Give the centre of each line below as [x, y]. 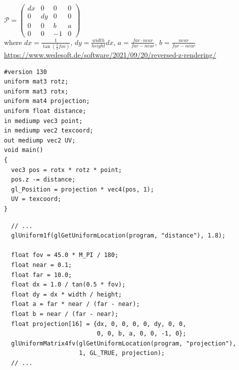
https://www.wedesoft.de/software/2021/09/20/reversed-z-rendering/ [110, 55]
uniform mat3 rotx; [36, 91]
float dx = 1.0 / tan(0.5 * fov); [68, 285]
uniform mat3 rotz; [36, 82]
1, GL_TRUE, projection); [122, 353]
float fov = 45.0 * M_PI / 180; [65, 255]
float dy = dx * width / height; [67, 294]
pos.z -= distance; [43, 180]
